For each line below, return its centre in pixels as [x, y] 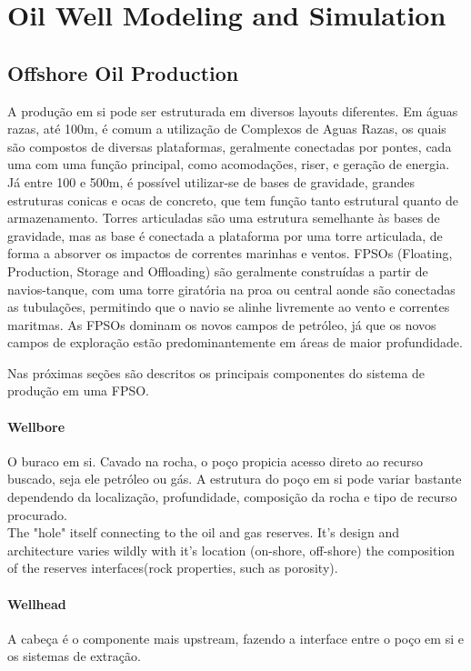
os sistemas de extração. [74, 656]
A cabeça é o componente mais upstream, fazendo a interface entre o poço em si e [235, 638]
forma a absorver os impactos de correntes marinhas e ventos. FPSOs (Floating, [230, 253]
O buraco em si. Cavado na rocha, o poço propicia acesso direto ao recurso [215, 461]
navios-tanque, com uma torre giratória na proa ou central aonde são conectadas [231, 289]
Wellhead [37, 603]
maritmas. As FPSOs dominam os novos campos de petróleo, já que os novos [222, 324]
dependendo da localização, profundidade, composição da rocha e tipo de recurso [232, 497]
